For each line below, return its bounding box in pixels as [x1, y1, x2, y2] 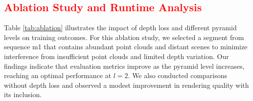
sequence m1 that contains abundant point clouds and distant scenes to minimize [4, 41, 248, 52]
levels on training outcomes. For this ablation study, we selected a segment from [4, 32, 244, 42]
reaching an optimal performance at [4, 70, 112, 81]
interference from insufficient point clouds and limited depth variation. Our [4, 51, 229, 61]
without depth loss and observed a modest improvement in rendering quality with [4, 80, 249, 90]
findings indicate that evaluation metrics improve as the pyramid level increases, [4, 61, 245, 71]
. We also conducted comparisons [128, 70, 228, 81]
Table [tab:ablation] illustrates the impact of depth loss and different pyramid [4, 22, 237, 33]
